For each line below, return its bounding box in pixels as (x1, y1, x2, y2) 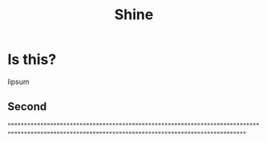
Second (7, 100, 47, 113)
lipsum (7, 77, 30, 86)
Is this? (7, 50, 57, 69)
